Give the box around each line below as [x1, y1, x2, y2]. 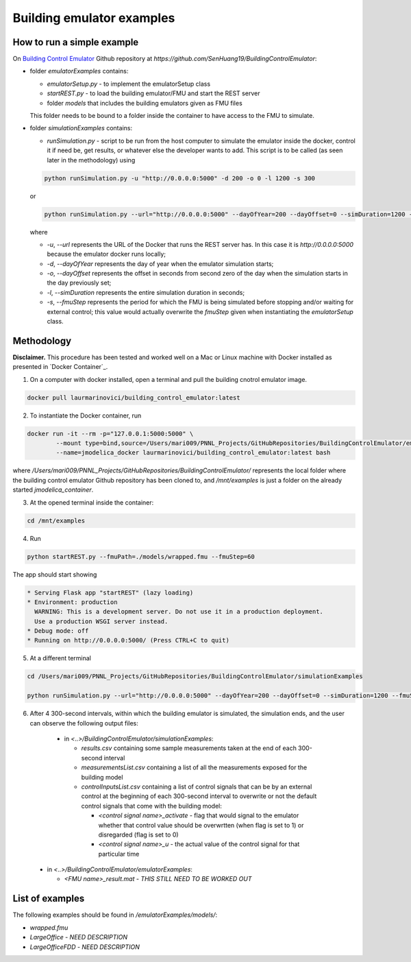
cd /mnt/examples [27, 516, 86, 525]
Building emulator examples [12, 10, 175, 25]
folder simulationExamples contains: [29, 124, 133, 132]
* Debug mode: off [27, 627, 89, 635]
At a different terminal [29, 654, 92, 662]
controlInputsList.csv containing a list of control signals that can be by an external [81, 782, 312, 791]
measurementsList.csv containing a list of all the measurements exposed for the [81, 763, 308, 771]
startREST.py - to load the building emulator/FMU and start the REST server [47, 89, 260, 97]
